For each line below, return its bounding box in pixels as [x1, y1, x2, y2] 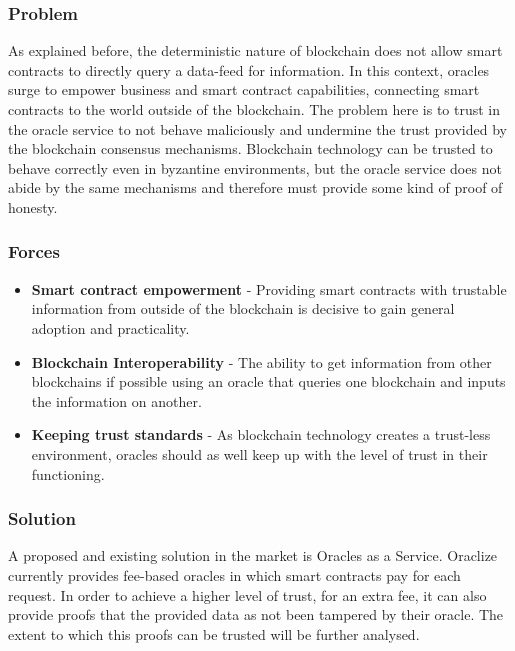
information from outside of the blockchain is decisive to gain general [31, 298, 455, 319]
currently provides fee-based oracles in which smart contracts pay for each [8, 564, 461, 585]
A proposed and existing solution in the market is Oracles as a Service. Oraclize [8, 545, 498, 566]
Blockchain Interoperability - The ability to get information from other [31, 351, 492, 372]
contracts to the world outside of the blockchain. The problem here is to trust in [8, 99, 501, 119]
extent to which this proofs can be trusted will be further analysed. [8, 623, 420, 644]
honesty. [8, 196, 58, 217]
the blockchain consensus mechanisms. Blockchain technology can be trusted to [8, 138, 493, 159]
